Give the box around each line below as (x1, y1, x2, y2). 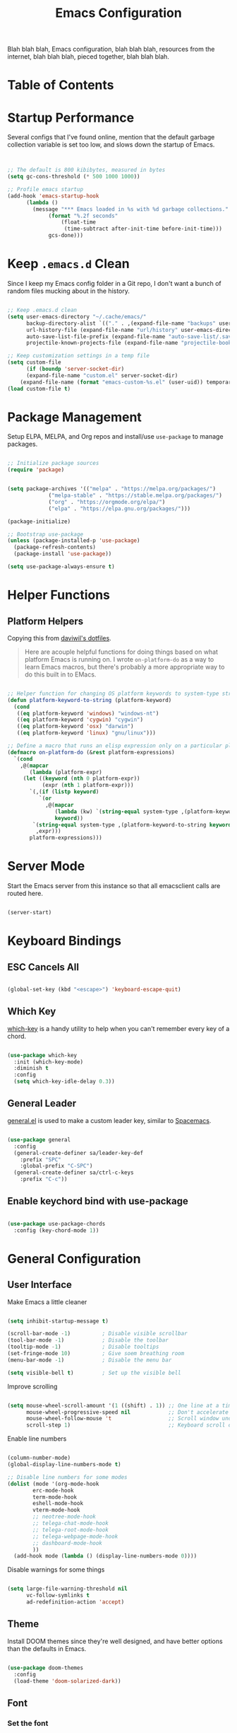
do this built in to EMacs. (24, 670, 97, 679)
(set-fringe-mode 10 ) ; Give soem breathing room (7, 1350, 185, 1357)
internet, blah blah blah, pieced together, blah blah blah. (7, 52, 169, 61)
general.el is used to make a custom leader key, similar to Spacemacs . (7, 1116, 212, 1124)
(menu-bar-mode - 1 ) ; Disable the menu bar (7, 1357, 172, 1364)
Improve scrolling (7, 1382, 58, 1391)
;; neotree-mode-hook (32, 1513, 97, 1521)
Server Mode (7, 858, 85, 875)
